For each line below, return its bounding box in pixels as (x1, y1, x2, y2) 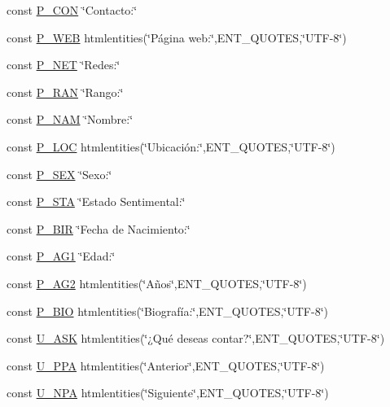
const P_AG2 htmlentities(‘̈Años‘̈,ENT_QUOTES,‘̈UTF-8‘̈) (7, 274, 307, 291)
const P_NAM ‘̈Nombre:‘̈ (7, 111, 134, 128)
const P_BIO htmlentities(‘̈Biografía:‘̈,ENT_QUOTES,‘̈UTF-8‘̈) (7, 302, 328, 319)
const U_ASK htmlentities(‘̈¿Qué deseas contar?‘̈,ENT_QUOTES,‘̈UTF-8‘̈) (7, 330, 385, 347)
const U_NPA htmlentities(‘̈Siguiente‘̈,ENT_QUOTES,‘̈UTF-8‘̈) (7, 384, 329, 401)
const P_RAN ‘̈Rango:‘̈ (7, 83, 124, 100)
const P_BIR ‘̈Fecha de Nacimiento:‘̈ (7, 220, 191, 237)
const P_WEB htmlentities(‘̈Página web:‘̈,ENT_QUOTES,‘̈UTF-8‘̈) (7, 28, 347, 46)
